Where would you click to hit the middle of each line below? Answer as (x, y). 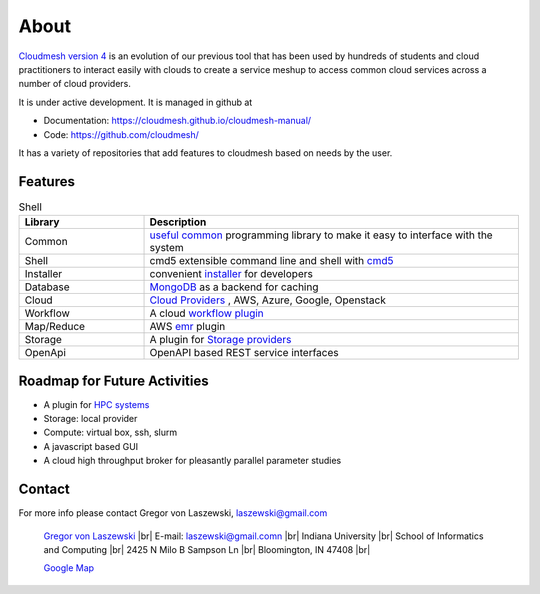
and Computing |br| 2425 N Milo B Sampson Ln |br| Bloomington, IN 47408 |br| (207, 549)
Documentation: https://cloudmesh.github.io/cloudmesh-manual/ (177, 121)
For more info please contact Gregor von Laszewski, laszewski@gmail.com (173, 513)
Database (47, 287)
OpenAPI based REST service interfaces (244, 353)
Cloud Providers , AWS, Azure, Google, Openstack (268, 300)
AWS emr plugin (187, 327)
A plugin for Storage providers (220, 340)
